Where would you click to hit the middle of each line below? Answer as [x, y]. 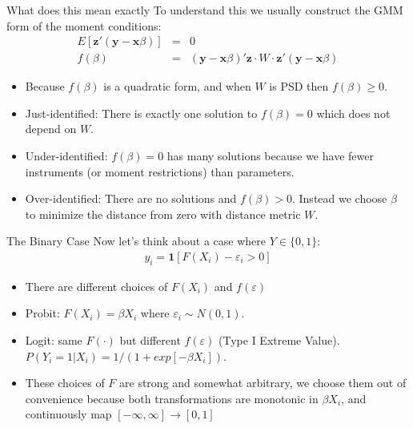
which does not [353, 113]
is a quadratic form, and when [177, 86]
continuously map [68, 414]
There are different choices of [96, 286]
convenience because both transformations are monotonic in [172, 398]
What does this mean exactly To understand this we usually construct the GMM [205, 10]
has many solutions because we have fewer [270, 156]
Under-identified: [66, 156]
